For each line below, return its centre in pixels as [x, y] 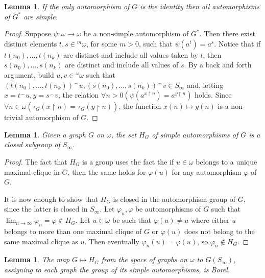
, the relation [79, 95]
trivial [14, 117]
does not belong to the [220, 231]
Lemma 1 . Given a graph [45, 134]
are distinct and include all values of [122, 65]
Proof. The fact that [36, 161]
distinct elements [31, 43]
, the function [140, 106]
